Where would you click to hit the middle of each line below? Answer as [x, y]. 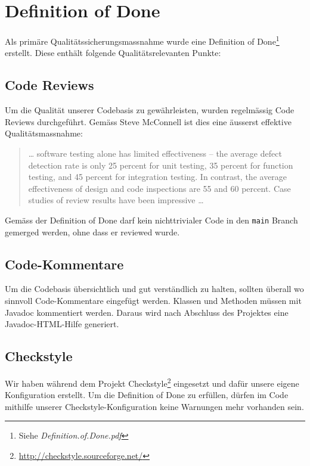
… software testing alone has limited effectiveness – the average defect [155, 153]
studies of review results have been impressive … [116, 200]
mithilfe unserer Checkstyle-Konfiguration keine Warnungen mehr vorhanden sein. [154, 406]
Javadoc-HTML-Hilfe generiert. [62, 324]
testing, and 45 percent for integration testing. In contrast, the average [158, 177]
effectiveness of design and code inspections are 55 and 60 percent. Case [159, 188]
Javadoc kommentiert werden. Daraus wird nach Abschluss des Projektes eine [147, 312]
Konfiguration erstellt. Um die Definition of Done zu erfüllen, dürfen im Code [147, 395]
